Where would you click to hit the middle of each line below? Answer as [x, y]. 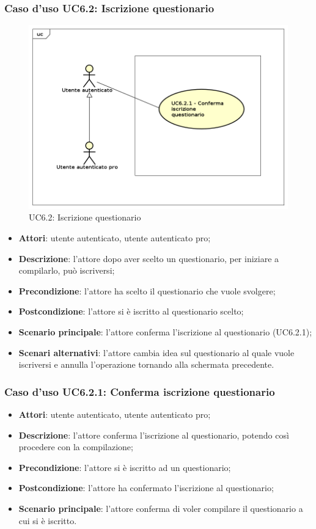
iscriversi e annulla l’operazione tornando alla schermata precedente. [146, 364]
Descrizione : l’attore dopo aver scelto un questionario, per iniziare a [149, 258]
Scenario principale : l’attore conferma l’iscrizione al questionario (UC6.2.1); [165, 331]
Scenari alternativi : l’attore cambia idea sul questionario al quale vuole [156, 352]
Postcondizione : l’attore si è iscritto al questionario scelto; [131, 311]
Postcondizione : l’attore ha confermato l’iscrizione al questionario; [146, 488]
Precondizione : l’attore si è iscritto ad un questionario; [125, 467]
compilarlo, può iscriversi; [67, 270]
